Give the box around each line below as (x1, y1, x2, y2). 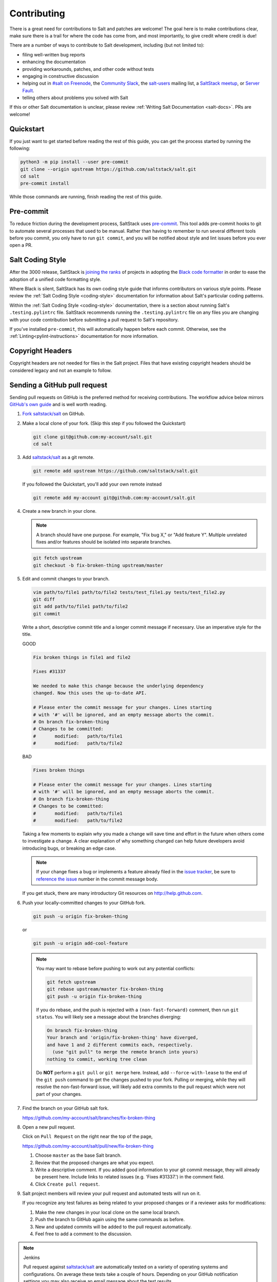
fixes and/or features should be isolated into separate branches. (36, 539, 172, 545)
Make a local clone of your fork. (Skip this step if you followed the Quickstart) (22, 420, 186, 426)
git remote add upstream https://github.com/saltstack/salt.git (33, 468, 199, 474)
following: (9, 145, 30, 151)
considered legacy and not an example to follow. (9, 367, 112, 373)
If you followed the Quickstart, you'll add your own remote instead (22, 481, 162, 487)
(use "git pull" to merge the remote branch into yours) (52, 1049, 199, 1055)
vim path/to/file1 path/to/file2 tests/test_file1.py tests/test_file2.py (33, 589, 226, 595)
